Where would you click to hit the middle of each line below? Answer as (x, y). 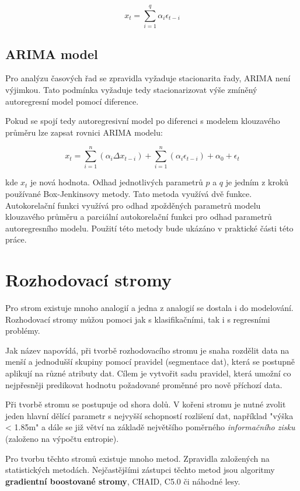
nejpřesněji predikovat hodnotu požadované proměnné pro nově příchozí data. (144, 384)
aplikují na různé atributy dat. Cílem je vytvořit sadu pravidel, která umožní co (148, 373)
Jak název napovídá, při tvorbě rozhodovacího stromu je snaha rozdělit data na (147, 350)
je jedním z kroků (257, 182)
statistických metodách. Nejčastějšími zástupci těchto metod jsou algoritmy (140, 470)
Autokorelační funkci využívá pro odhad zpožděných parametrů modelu (133, 205)
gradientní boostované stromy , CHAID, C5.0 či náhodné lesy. (123, 481)
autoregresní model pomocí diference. (72, 101)
